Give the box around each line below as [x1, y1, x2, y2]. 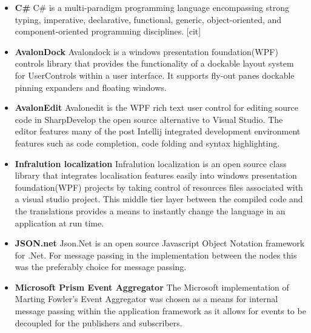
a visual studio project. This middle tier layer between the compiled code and [15, 193, 303, 205]
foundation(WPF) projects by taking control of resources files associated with [15, 180, 303, 193]
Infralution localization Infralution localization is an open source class [15, 157, 287, 170]
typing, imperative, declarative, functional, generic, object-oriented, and [15, 13, 282, 25]
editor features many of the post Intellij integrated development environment [15, 125, 301, 137]
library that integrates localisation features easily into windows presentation [15, 169, 297, 182]
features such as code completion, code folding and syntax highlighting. [15, 136, 280, 149]
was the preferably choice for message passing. [15, 260, 187, 273]
